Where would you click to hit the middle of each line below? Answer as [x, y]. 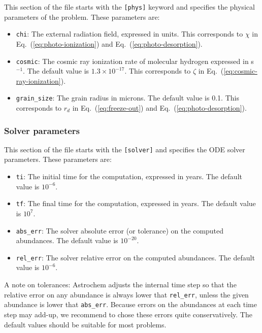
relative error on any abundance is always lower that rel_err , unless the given [126, 294]
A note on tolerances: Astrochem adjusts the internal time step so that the [120, 285]
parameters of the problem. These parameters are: [82, 16]
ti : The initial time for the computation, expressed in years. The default [129, 176]
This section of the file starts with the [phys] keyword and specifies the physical [129, 7]
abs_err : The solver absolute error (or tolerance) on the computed [120, 230]
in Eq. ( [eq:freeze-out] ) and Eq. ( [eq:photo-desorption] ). [159, 108]
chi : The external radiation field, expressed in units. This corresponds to [129, 34]
